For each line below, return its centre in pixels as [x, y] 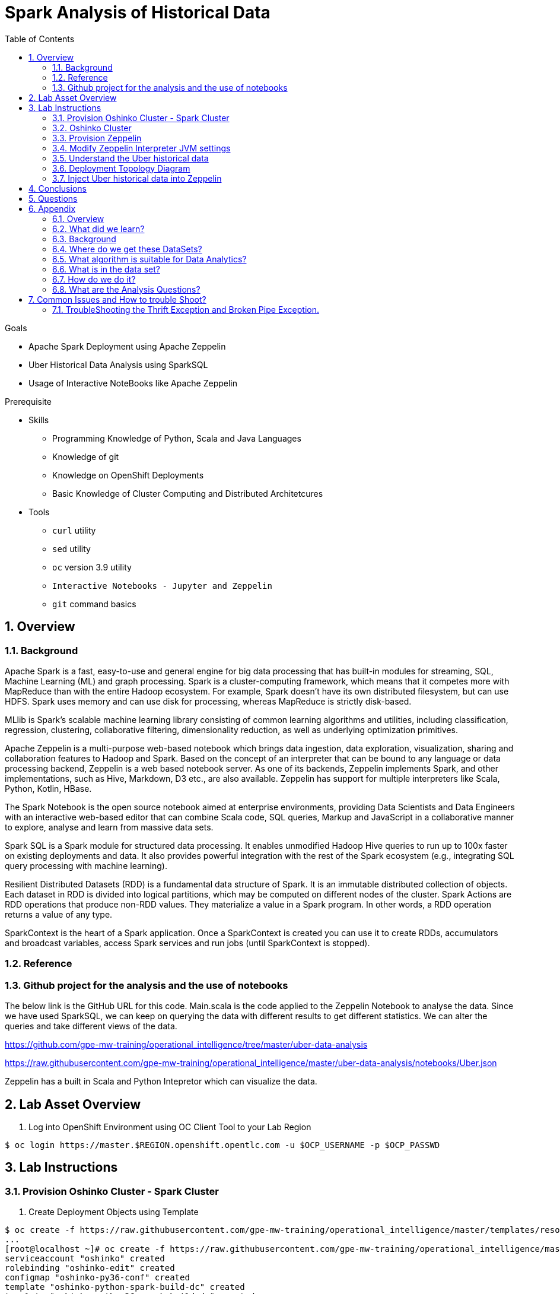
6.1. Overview [78, 218]
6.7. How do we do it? [94, 279]
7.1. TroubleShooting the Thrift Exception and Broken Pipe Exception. [186, 309]
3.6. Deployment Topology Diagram [121, 168]
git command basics [94, 604]
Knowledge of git [86, 456]
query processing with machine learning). [86, 865]
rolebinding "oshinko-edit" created [90, 1268]
